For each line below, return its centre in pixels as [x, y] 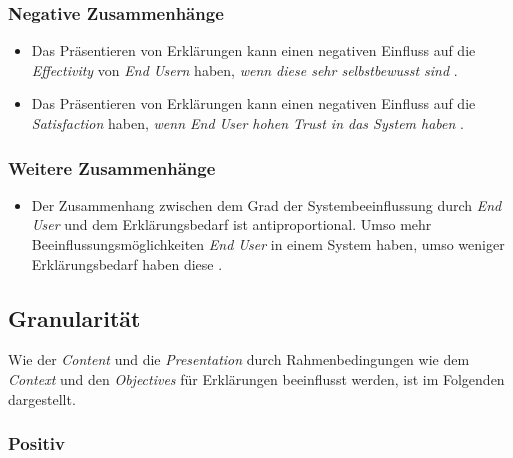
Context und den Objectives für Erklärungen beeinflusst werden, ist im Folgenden [256, 378]
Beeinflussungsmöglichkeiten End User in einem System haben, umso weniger [268, 244]
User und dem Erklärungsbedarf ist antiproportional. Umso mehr [231, 224]
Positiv [36, 443]
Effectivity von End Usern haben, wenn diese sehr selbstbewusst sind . [244, 69]
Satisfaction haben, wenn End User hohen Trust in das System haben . [247, 123]
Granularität [74, 317]
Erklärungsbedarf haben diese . [127, 263]
